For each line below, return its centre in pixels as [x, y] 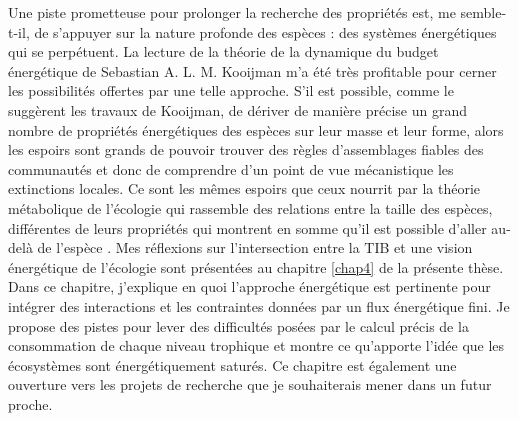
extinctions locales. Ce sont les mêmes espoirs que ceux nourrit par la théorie [244, 188]
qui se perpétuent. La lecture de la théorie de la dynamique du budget [223, 51]
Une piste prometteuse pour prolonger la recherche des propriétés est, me [232, 12]
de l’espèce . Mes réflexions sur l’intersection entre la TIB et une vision [255, 247]
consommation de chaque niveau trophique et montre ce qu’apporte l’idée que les [256, 345]
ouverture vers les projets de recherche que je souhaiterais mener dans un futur [250, 384]
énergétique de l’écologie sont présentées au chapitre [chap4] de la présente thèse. [256, 266]
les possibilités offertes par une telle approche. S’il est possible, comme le [231, 90]
